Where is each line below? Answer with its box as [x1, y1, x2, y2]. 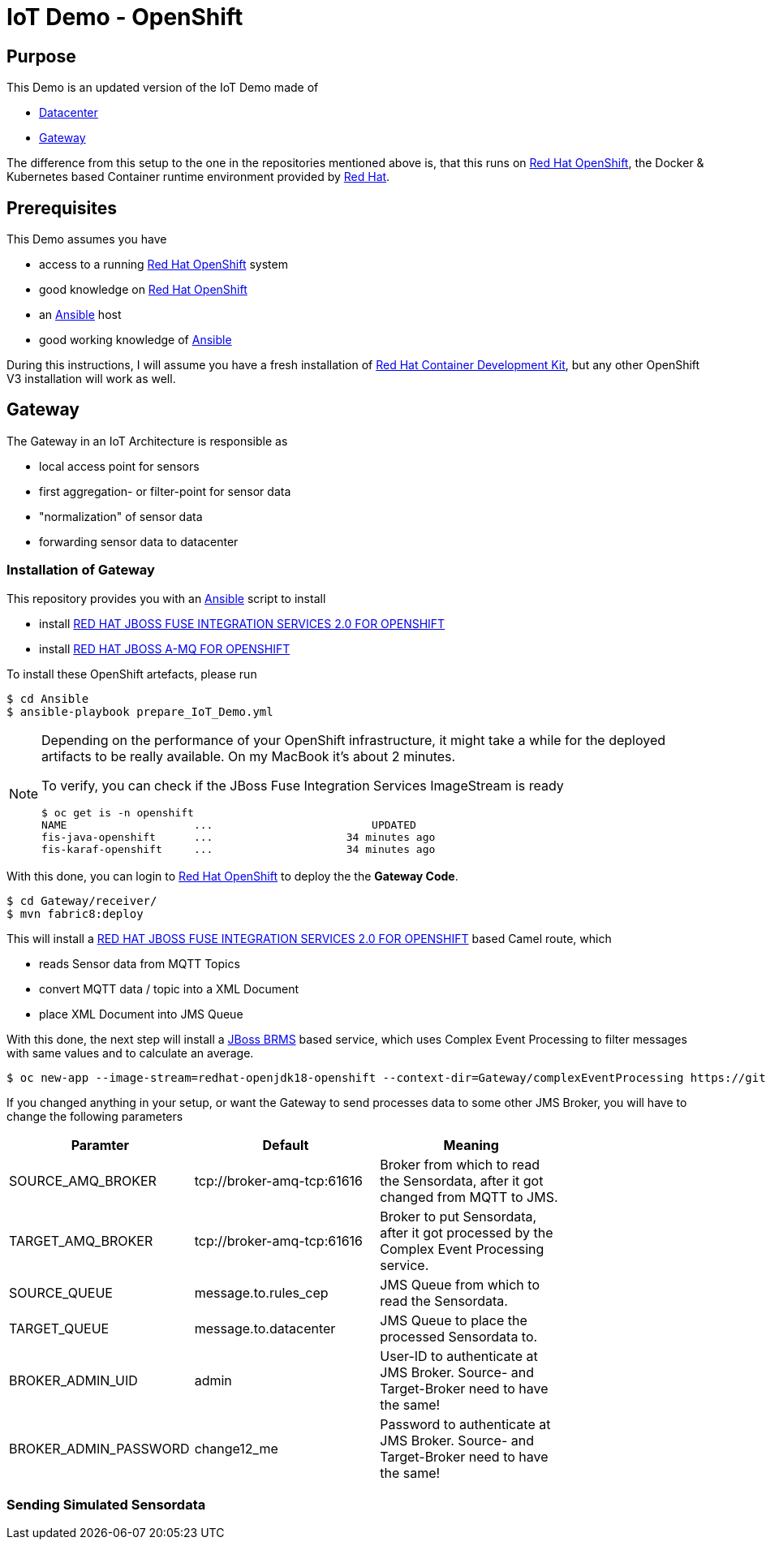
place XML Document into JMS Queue [39, 1006, 243, 1021]
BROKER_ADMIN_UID [9, 1372, 138, 1389]
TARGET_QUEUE [9, 1320, 110, 1337]
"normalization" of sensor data [39, 509, 203, 523]
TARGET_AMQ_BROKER [9, 1232, 153, 1249]
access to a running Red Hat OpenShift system [39, 257, 288, 272]
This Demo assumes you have [6, 232, 167, 247]
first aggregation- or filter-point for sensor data [39, 484, 291, 498]
